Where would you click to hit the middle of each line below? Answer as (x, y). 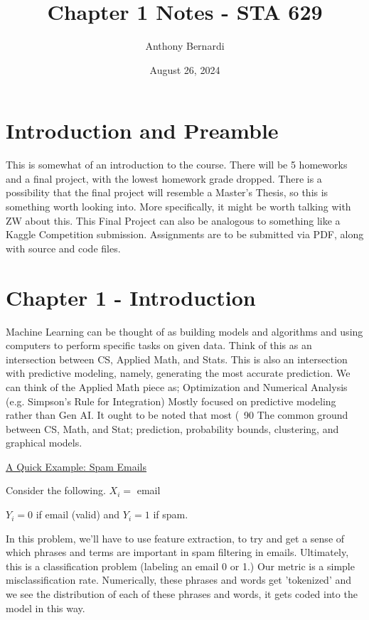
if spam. (171, 514)
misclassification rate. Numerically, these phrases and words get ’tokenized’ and (179, 580)
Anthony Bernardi (185, 46)
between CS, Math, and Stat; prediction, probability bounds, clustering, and (172, 428)
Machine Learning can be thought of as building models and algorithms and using (184, 331)
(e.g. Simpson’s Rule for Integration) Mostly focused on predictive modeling (171, 401)
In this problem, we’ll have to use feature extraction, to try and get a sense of (175, 538)
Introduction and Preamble (142, 130)
